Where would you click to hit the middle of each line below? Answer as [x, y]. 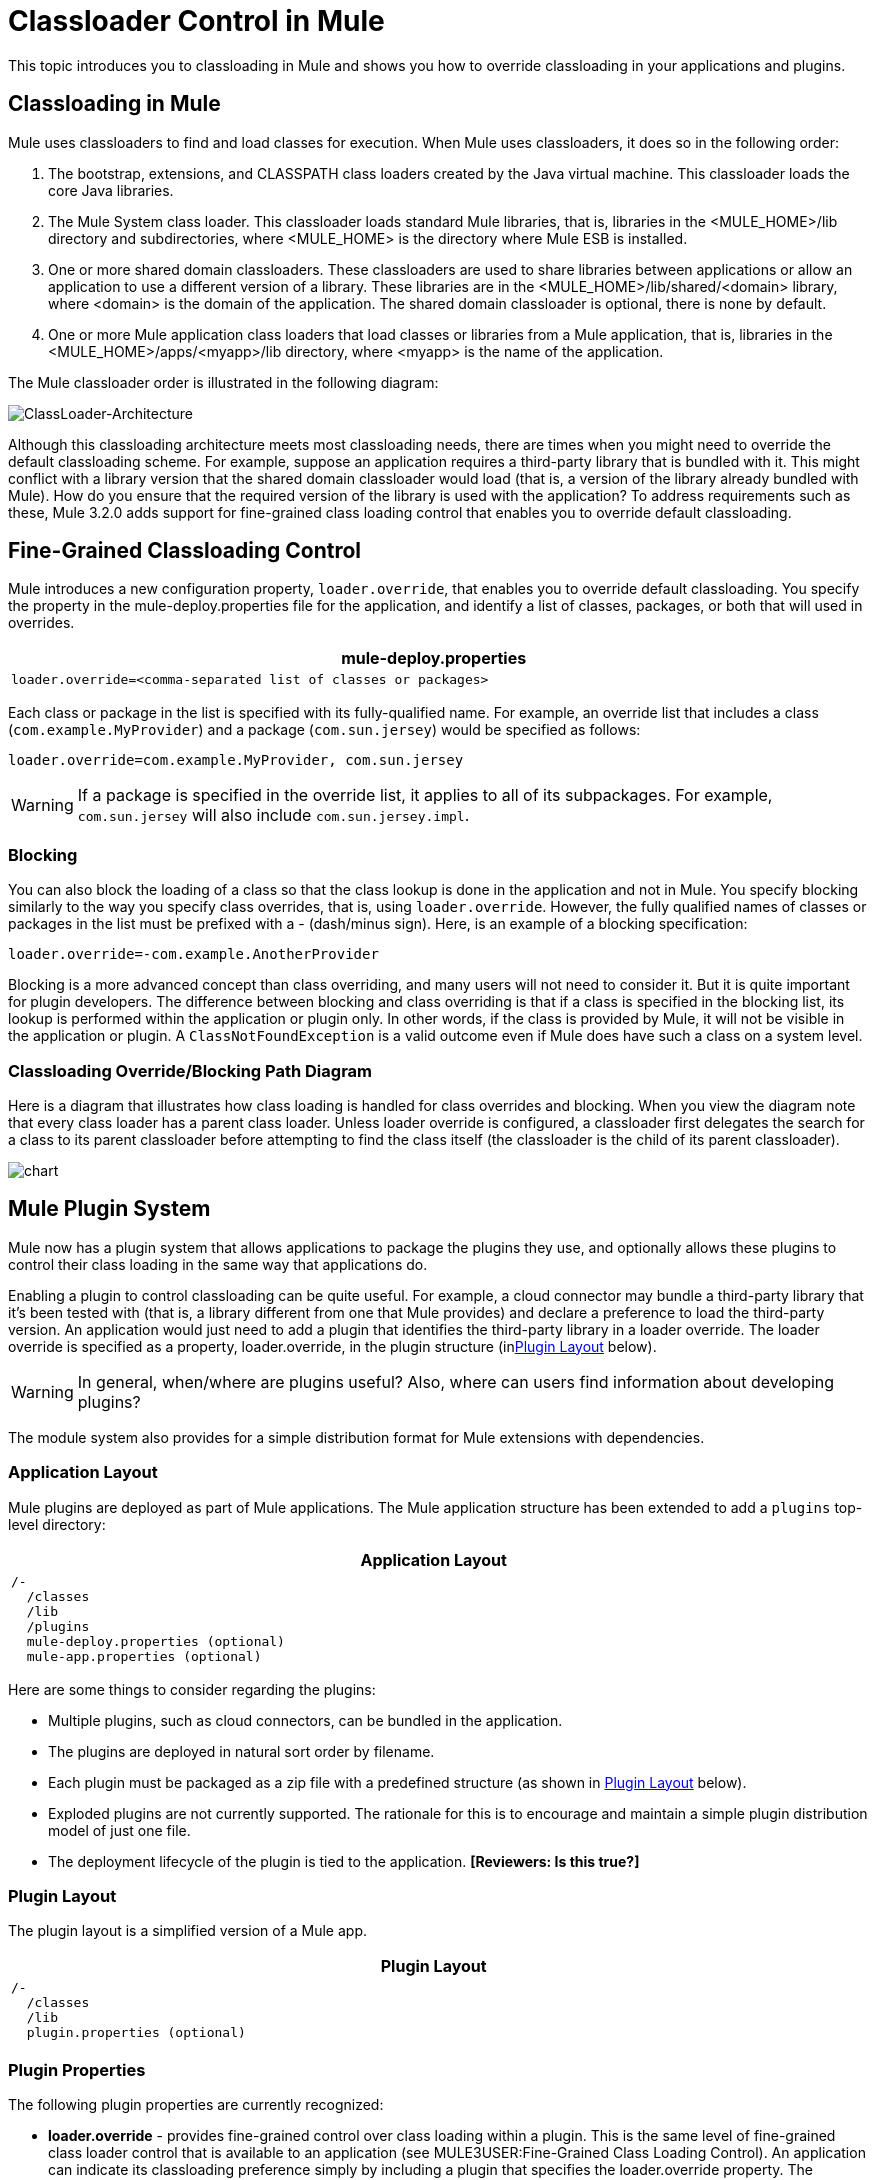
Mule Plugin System [109, 1209]
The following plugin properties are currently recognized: [196, 2105]
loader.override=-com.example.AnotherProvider [193, 954]
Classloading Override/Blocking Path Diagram [190, 1070]
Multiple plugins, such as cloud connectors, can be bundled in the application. [305, 1720]
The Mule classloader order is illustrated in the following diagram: [223, 382]
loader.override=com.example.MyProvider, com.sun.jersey [236, 760]
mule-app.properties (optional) [144, 1656]
